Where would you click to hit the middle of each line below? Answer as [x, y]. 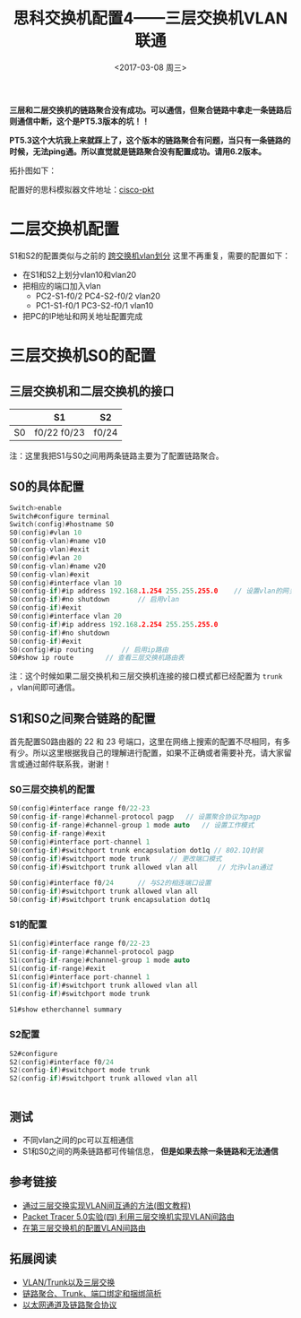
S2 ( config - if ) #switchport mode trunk [80, 1071]
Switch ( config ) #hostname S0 [62, 525]
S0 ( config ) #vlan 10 [46, 533]
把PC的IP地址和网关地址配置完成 [82, 316]
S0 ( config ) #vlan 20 [46, 558]
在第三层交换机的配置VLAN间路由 [84, 1227]
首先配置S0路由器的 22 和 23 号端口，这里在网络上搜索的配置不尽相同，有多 [150, 741]
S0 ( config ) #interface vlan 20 [66, 616]
